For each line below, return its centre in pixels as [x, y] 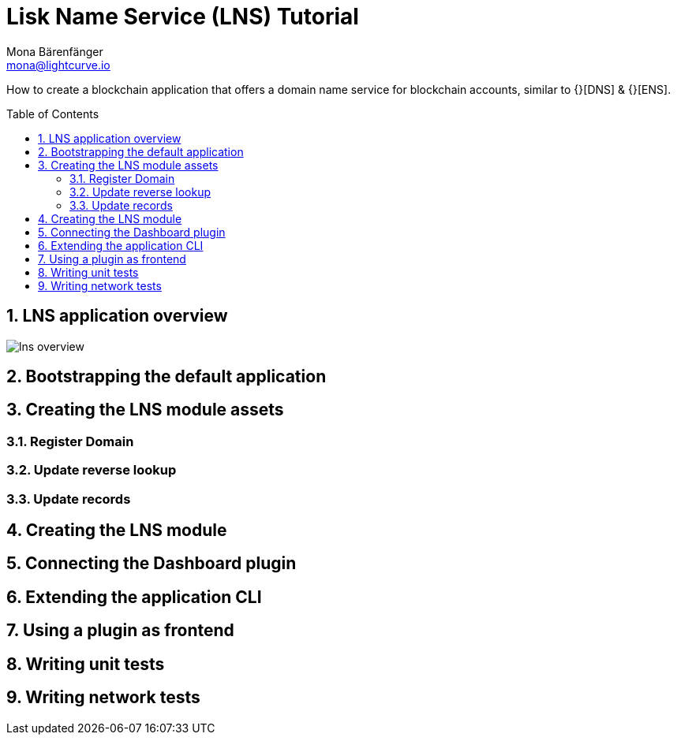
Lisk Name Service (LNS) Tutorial [183, 17]
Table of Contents [53, 114]
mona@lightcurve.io [58, 65]
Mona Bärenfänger [55, 51]
